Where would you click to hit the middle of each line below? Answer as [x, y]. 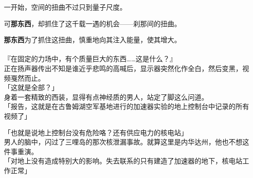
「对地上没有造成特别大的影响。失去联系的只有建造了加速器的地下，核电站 [123, 161]
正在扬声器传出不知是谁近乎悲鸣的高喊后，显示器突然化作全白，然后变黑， [123, 68]
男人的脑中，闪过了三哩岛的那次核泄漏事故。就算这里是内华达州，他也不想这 [126, 142]
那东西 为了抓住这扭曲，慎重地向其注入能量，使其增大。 [92, 40]
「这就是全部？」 [31, 87]
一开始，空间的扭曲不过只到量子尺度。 [65, 7]
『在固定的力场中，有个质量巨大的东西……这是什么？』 [90, 59]
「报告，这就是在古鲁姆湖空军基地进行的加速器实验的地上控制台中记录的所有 [126, 106]
